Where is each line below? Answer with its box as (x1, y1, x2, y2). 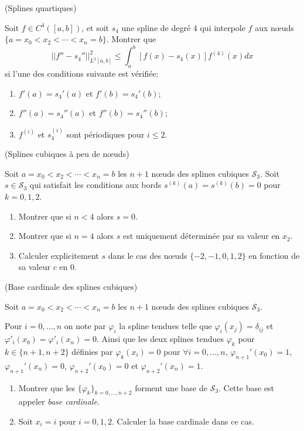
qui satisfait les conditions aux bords (29, 179, 162, 191)
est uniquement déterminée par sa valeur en (122, 230, 280, 242)
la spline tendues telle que (119, 320, 212, 332)
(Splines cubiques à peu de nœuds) (5, 148, 129, 160)
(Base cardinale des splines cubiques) (5, 281, 138, 293)
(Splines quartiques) (5, 2, 77, 13)
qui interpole (200, 21, 245, 33)
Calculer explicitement (18, 249, 99, 261)
